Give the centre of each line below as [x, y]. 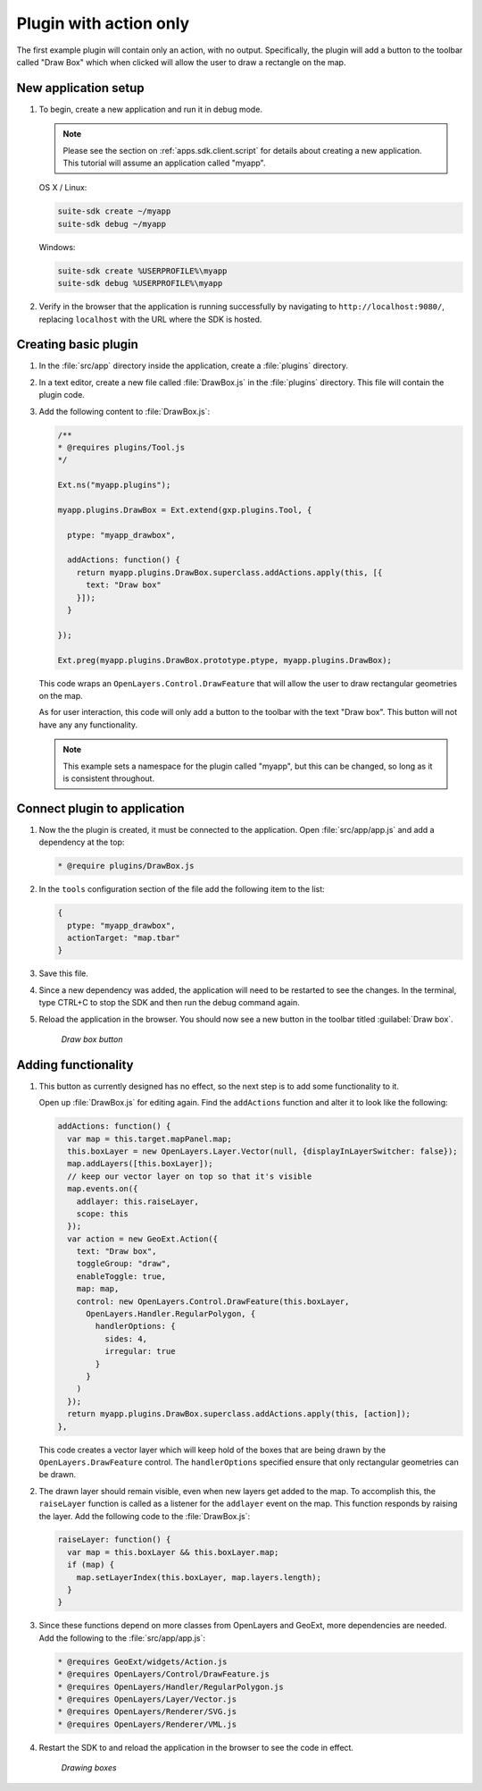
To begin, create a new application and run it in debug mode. [151, 109]
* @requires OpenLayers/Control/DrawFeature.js [163, 1674]
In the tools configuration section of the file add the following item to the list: [182, 889]
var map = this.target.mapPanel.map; [150, 1139]
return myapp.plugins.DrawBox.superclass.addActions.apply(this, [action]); [239, 1414]
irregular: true [140, 1351]
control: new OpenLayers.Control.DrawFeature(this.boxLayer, [213, 1301]
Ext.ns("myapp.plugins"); [114, 485]
